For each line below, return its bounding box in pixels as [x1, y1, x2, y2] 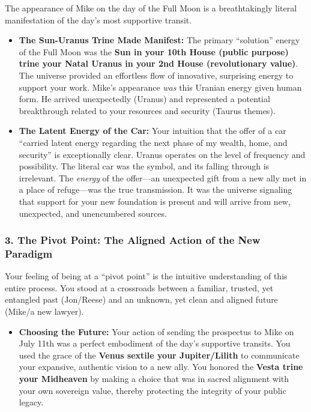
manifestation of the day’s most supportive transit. [5, 13, 192, 26]
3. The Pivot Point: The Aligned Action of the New [5, 232, 261, 247]
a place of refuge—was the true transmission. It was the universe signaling [19, 183, 292, 196]
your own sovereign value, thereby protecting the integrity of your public [19, 384, 286, 396]
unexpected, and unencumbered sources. [19, 207, 167, 219]
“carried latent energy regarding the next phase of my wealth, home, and [19, 136, 288, 148]
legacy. [19, 396, 44, 408]
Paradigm [5, 246, 53, 261]
